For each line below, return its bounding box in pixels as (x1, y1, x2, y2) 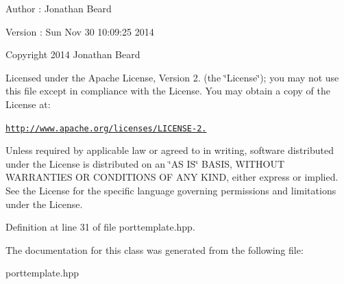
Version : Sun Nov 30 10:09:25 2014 (5, 24, 154, 38)
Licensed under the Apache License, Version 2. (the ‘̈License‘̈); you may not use (5, 70, 339, 84)
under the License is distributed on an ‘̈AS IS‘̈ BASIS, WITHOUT (5, 156, 285, 170)
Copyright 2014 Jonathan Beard (5, 47, 140, 62)
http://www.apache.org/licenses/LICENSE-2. (5, 123, 207, 133)
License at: (5, 96, 51, 111)
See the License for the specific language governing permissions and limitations (5, 183, 336, 197)
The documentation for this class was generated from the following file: (5, 242, 304, 257)
